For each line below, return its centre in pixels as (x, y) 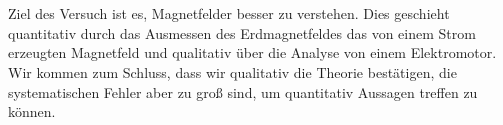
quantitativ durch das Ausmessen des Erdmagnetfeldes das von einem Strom (242, 32)
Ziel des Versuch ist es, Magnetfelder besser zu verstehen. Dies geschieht (229, 13)
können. (32, 111)
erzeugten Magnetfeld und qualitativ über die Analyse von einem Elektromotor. (252, 52)
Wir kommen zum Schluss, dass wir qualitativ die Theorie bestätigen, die (232, 71)
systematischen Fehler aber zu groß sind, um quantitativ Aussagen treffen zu (243, 91)
